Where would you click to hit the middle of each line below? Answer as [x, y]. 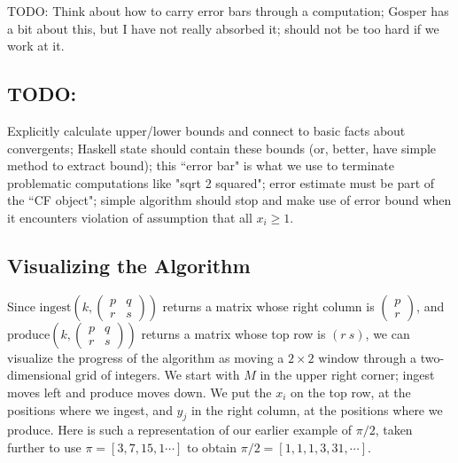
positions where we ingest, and [90, 409]
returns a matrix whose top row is [233, 333]
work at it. [36, 46]
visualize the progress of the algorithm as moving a [146, 357]
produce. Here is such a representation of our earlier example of [179, 430]
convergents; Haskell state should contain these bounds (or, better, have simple [222, 148]
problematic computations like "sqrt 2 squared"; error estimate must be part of [221, 182]
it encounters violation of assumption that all [130, 217]
